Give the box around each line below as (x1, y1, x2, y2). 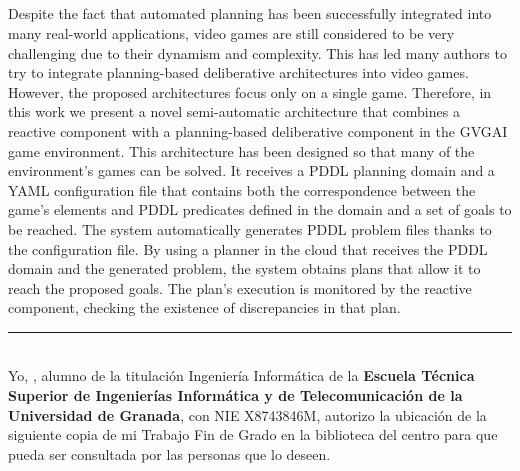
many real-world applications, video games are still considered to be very (8, 22, 455, 43)
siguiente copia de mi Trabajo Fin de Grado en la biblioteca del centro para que (8, 424, 498, 445)
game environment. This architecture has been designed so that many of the (8, 140, 475, 161)
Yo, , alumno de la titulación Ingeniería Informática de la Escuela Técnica (8, 365, 475, 386)
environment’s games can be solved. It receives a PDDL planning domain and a (8, 160, 495, 181)
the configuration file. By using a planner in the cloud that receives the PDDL (8, 238, 488, 259)
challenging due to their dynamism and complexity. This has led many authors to (8, 42, 507, 63)
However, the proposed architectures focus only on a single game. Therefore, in (8, 81, 492, 102)
